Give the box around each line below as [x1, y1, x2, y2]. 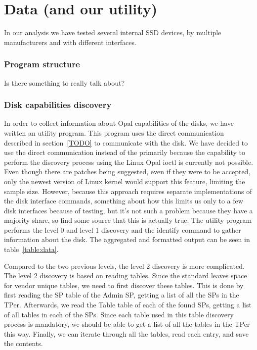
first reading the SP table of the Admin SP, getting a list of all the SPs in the [4, 290, 239, 300]
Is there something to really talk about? [4, 77, 125, 88]
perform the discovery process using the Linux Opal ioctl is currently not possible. [4, 156, 253, 167]
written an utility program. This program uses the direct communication [4, 127, 224, 138]
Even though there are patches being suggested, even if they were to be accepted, [4, 166, 251, 177]
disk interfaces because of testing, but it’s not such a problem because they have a [4, 205, 253, 215]
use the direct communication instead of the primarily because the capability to [4, 147, 246, 157]
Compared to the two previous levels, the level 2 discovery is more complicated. [4, 260, 245, 271]
